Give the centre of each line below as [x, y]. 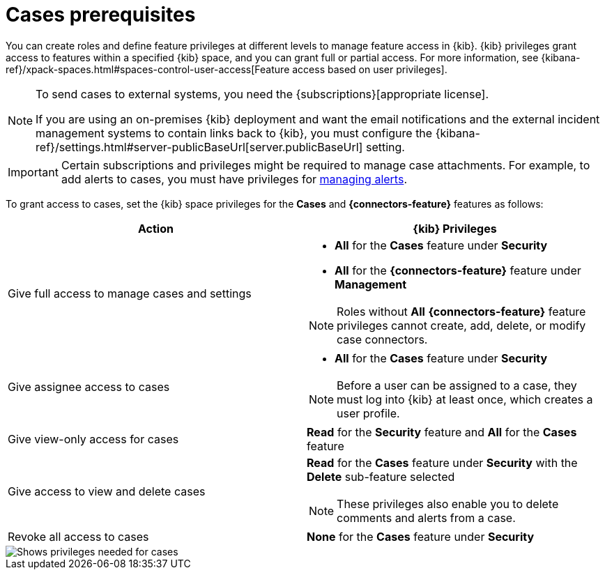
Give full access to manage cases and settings [130, 293]
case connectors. [382, 339]
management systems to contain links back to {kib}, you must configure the [234, 133]
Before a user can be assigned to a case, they [457, 385]
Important [33, 172]
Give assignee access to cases [89, 386]
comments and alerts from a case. [426, 517]
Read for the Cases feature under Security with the [442, 462]
